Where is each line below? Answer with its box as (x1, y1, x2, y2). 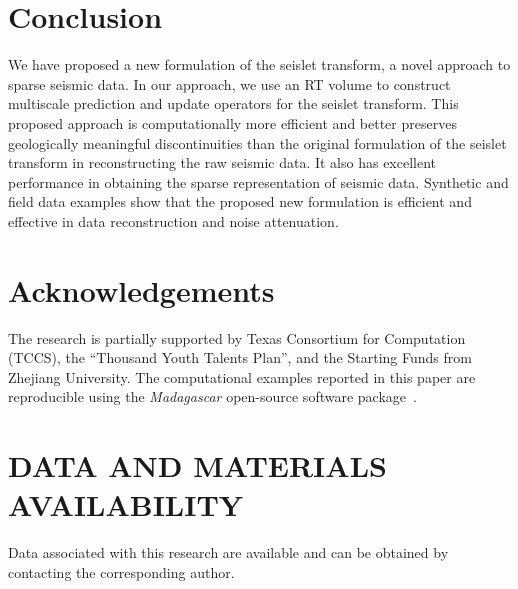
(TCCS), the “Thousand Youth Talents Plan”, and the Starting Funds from (8, 347, 472, 368)
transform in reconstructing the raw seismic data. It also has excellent (8, 152, 437, 173)
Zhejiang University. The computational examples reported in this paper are (8, 366, 476, 387)
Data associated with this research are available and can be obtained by (8, 542, 449, 563)
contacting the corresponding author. (8, 561, 235, 582)
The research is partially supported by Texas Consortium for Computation (8, 327, 466, 348)
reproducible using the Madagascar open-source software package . (8, 386, 417, 407)
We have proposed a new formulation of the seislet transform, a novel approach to (8, 54, 511, 75)
